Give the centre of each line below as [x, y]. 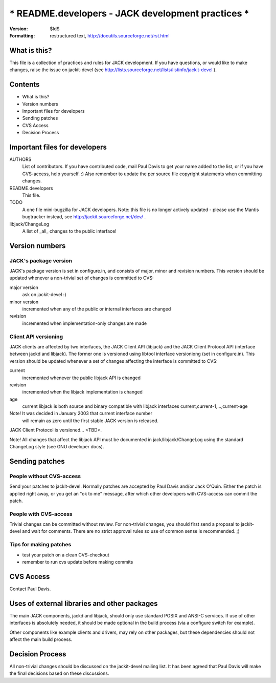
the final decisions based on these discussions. [59, 673]
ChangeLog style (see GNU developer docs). [57, 447]
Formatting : [22, 35]
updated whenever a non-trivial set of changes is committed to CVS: [82, 278]
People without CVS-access [45, 476]
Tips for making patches [40, 545]
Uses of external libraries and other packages [84, 603]
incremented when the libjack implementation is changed [82, 392]
